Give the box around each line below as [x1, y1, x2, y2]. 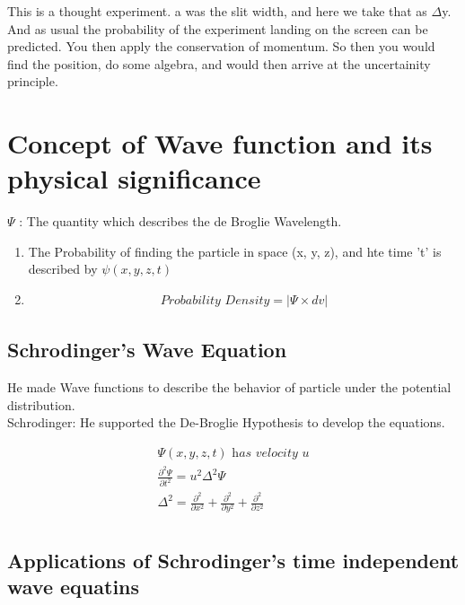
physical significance [7, 160, 261, 197]
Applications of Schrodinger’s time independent [7, 546, 460, 574]
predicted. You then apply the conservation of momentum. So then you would [7, 37, 435, 56]
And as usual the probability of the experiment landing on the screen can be [7, 19, 428, 38]
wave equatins [7, 573, 140, 601]
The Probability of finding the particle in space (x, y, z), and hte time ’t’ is [28, 241, 442, 260]
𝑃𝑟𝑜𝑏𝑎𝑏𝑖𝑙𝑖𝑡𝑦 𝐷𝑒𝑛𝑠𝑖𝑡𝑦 [160, 294, 270, 308]
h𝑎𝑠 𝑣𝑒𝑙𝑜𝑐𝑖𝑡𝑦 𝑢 [232, 447, 310, 460]
